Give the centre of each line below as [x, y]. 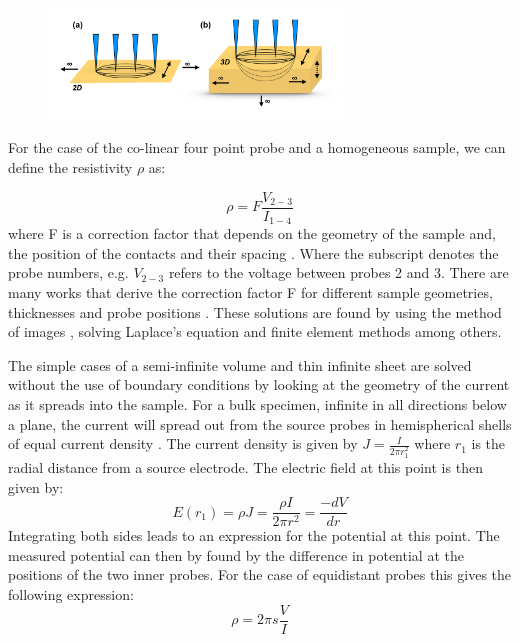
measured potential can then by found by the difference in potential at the [236, 554]
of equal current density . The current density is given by [183, 443]
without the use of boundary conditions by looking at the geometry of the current [259, 384]
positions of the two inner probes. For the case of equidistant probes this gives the [260, 574]
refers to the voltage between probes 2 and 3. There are [338, 272]
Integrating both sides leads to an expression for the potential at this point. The [254, 535]
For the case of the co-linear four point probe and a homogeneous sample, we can [257, 147]
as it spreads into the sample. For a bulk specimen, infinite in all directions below [257, 403]
